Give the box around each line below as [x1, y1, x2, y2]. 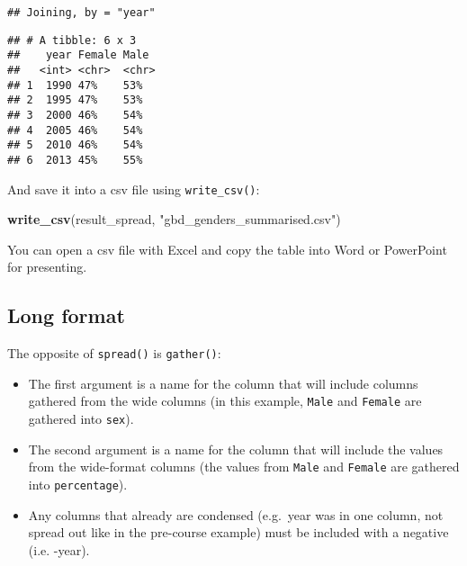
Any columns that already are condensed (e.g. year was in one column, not [28, 505, 444, 524]
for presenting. [7, 257, 87, 276]
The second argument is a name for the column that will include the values [28, 439, 444, 458]
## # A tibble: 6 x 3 [7, 33, 137, 47]
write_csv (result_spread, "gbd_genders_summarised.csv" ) [7, 210, 341, 229]
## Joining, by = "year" [7, 6, 156, 19]
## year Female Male [7, 49, 149, 62]
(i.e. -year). [28, 540, 90, 559]
